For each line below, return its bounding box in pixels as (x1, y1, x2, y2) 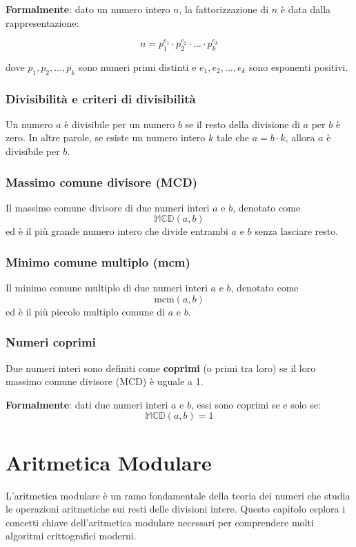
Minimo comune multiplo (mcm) (6, 253, 190, 270)
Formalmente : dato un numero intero (6, 2, 170, 16)
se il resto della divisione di (185, 116, 300, 131)
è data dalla (280, 2, 331, 16)
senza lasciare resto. (255, 224, 339, 238)
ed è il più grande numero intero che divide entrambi (6, 224, 228, 238)
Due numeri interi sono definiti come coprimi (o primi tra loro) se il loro (6, 360, 316, 375)
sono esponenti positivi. (248, 59, 348, 74)
